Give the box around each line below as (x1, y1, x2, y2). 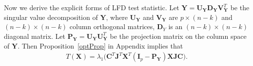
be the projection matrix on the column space (110, 31, 247, 41)
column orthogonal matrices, (69, 21, 155, 32)
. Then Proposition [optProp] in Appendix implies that (18, 40, 183, 50)
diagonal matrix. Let (4, 31, 65, 41)
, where (106, 12, 128, 22)
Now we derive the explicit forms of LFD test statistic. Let (4, 2, 179, 12)
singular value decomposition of (4, 12, 98, 22)
